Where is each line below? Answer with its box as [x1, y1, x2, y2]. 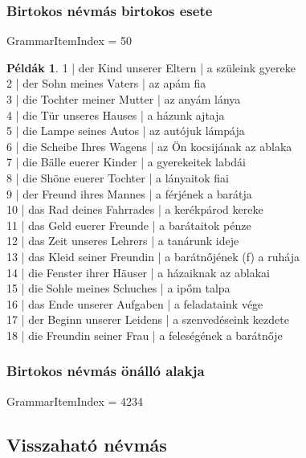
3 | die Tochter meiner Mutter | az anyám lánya [6, 91, 241, 107]
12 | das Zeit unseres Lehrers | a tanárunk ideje [6, 232, 239, 249]
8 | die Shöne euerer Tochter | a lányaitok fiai [6, 169, 230, 186]
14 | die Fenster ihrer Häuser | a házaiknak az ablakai [6, 264, 270, 280]
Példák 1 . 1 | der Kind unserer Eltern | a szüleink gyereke [6, 59, 296, 76]
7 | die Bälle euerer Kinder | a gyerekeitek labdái [6, 153, 246, 170]
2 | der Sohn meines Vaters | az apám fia [6, 75, 206, 92]
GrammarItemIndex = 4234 [6, 392, 144, 409]
